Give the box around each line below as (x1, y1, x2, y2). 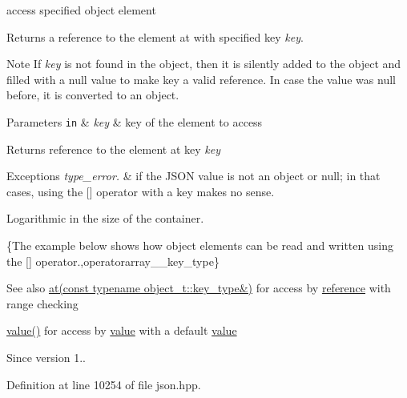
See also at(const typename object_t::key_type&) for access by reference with (6, 279, 391, 296)
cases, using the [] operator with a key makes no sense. (6, 183, 275, 199)
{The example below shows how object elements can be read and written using (6, 237, 393, 253)
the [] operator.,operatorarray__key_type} (6, 252, 220, 269)
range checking (6, 295, 79, 312)
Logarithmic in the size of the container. (6, 210, 204, 227)
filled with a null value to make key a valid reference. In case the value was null (6, 70, 396, 87)
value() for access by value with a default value (6, 322, 237, 339)
